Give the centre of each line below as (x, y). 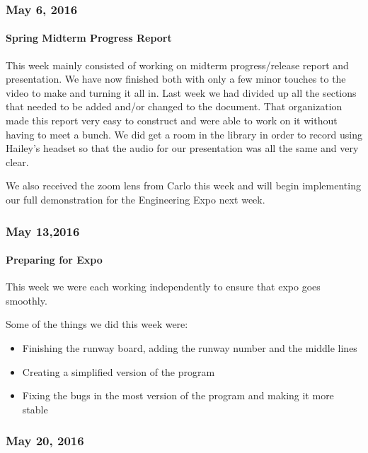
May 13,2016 (43, 231)
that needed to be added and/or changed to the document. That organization (174, 106)
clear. (17, 161)
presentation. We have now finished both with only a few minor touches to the (176, 79)
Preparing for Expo (54, 260)
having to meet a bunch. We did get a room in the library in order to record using (184, 134)
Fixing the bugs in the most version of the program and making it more (178, 395)
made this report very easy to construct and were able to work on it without (172, 120)
